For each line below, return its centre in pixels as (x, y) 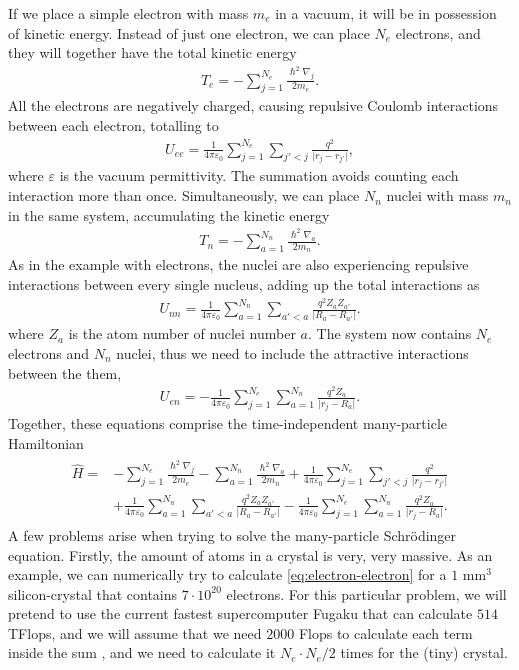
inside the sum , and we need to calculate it (142, 652)
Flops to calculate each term (385, 632)
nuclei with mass (437, 195)
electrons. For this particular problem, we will (366, 593)
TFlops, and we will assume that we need (135, 632)
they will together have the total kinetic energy (152, 52)
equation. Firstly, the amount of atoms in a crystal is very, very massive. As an (250, 554)
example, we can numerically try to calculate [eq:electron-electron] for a (227, 574)
